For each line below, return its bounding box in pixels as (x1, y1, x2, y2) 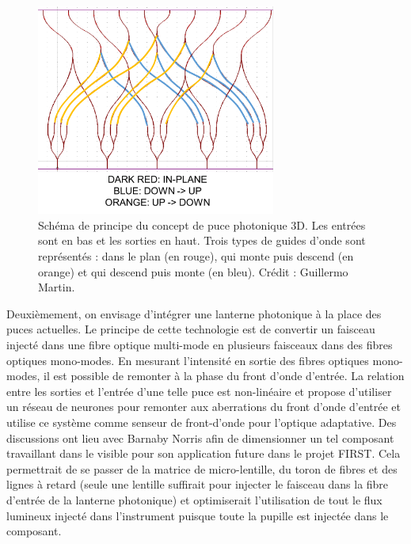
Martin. (38, 279, 75, 295)
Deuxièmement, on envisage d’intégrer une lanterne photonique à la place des (6, 305, 382, 321)
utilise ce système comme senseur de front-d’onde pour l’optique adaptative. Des (6, 413, 397, 430)
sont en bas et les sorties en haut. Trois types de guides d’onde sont (38, 232, 366, 249)
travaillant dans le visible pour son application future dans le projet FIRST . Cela (6, 445, 401, 462)
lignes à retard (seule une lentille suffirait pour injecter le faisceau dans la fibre (6, 476, 389, 493)
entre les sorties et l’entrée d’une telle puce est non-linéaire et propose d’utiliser (6, 382, 392, 399)
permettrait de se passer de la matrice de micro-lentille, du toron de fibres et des (6, 460, 398, 477)
